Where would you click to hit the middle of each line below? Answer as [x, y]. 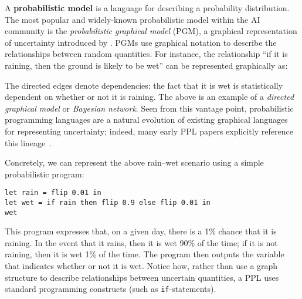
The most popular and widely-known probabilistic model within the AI [133, 19]
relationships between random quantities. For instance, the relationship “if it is [146, 54]
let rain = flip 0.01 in [53, 193]
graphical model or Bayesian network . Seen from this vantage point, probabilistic [149, 108]
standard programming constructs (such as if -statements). [111, 289]
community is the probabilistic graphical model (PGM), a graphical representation [151, 31]
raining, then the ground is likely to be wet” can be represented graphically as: [146, 65]
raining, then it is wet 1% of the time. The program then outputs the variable [145, 254]
